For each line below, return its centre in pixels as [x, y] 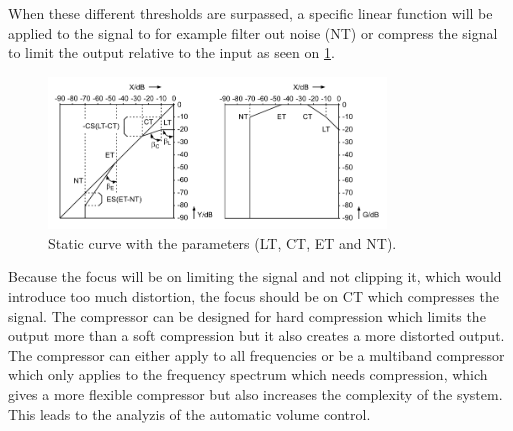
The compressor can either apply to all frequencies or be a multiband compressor [256, 354]
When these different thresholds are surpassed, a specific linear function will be [250, 13]
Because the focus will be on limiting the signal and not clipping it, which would [255, 276]
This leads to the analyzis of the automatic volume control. [189, 413]
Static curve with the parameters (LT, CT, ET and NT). [222, 242]
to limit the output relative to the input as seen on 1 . [171, 52]
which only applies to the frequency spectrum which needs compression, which [248, 374]
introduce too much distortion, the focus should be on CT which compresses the [253, 296]
